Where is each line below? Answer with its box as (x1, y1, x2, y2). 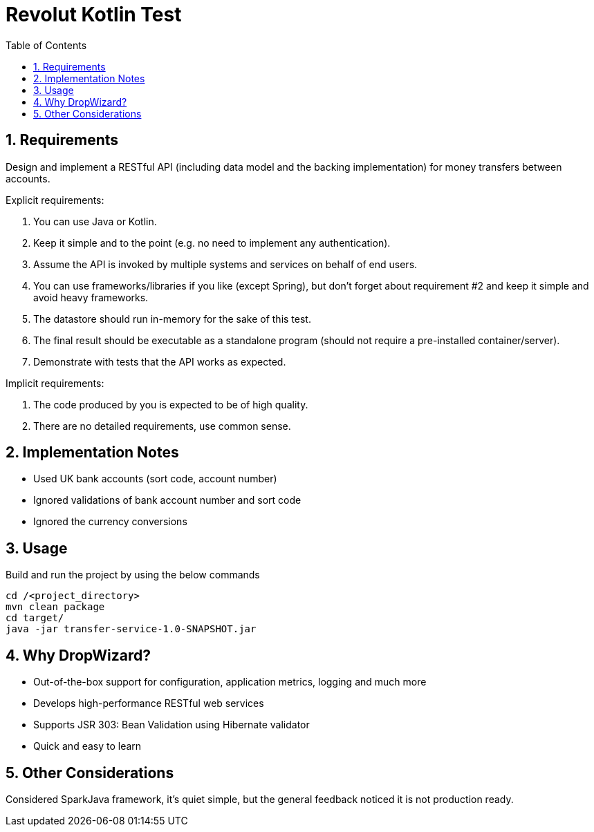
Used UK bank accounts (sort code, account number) (33, 473, 277, 485)
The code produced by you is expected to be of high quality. (33, 398, 308, 410)
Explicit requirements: (6, 193, 104, 206)
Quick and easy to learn (33, 740, 142, 753)
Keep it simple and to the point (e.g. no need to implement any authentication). (33, 236, 391, 249)
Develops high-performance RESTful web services (33, 697, 264, 710)
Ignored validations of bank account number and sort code (33, 494, 301, 507)
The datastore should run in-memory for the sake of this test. (33, 312, 311, 325)
